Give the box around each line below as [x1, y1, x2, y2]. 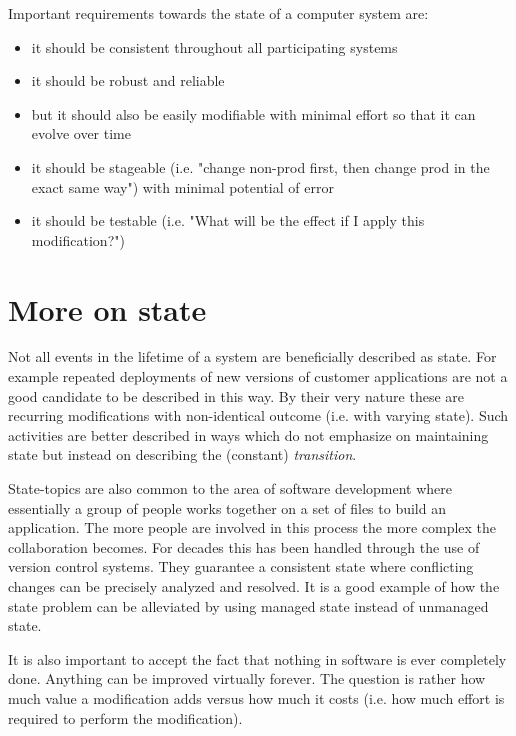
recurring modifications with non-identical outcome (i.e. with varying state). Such [8, 405, 509, 426]
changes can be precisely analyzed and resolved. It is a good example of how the [8, 576, 500, 596]
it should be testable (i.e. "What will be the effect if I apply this [31, 210, 425, 231]
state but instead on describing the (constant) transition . [8, 444, 357, 465]
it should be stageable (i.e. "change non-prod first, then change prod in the [31, 156, 490, 177]
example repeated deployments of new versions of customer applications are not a [8, 366, 508, 387]
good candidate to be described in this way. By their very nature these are [8, 385, 465, 406]
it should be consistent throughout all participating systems [31, 36, 398, 57]
